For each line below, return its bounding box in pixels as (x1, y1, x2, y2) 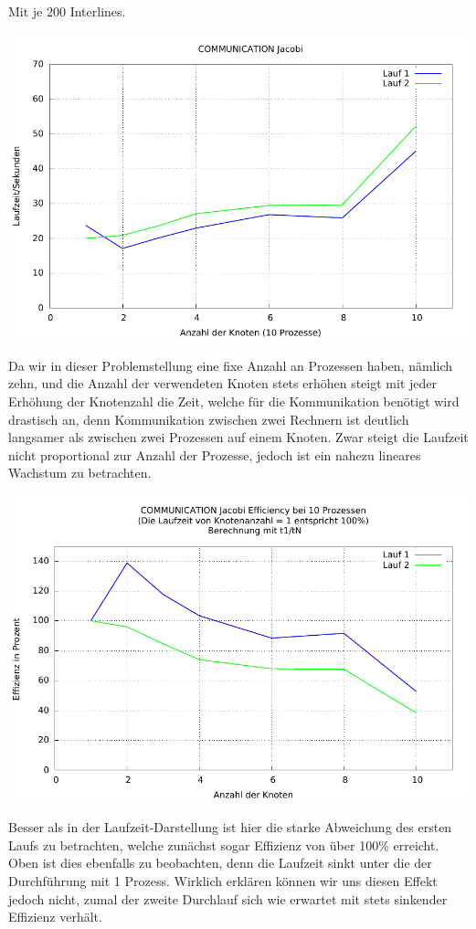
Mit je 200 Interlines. (8, 2, 126, 20)
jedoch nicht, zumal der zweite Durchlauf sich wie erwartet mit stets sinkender (8, 889, 448, 908)
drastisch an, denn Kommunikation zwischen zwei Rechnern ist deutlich (8, 409, 409, 428)
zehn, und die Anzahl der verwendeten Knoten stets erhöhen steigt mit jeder (8, 374, 437, 393)
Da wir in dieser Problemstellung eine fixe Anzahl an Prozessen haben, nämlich (8, 355, 452, 375)
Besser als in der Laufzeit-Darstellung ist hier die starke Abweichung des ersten (8, 818, 452, 837)
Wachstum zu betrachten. (8, 463, 152, 482)
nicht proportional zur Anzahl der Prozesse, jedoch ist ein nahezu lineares (8, 445, 421, 464)
